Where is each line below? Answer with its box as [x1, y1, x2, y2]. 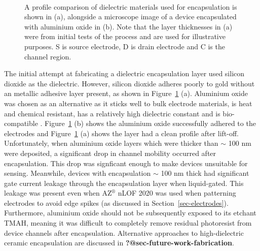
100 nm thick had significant [161, 168, 249, 178]
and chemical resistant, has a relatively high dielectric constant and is [4, 108, 220, 118]
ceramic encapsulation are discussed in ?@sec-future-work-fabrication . [4, 237, 234, 248]
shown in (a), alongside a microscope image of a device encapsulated [24, 11, 237, 22]
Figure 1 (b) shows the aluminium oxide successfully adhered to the [45, 118, 256, 129]
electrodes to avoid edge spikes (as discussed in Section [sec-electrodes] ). [4, 197, 229, 208]
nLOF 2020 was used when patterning [118, 187, 236, 198]
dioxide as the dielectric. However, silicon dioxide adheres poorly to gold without [4, 78, 255, 88]
